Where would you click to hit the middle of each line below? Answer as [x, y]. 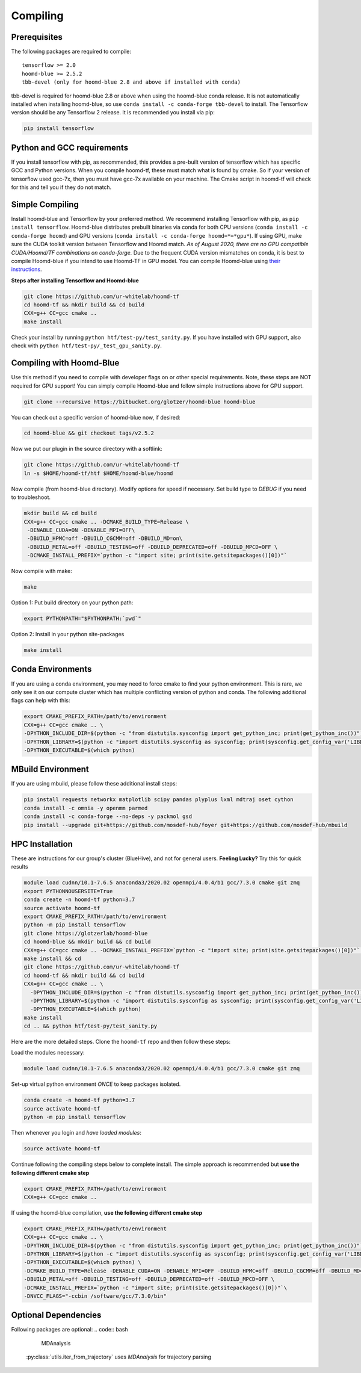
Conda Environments [51, 669]
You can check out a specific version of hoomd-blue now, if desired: [96, 417]
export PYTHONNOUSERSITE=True [68, 891]
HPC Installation [42, 844]
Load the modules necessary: [48, 1053]
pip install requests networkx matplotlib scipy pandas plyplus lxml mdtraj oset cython [159, 800]
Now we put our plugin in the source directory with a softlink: [87, 449]
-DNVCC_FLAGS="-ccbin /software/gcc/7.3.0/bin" [95, 1296]
